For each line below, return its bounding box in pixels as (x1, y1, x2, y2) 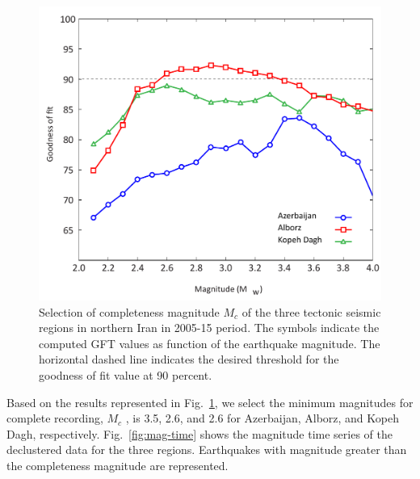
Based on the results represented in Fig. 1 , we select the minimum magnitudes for (6, 393, 414, 410)
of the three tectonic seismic (241, 303, 381, 320)
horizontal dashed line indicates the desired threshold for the (39, 351, 339, 368)
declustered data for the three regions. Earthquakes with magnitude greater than (6, 441, 407, 458)
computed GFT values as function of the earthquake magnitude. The (39, 334, 380, 351)
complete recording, (6, 410, 103, 426)
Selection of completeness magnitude (39, 303, 220, 320)
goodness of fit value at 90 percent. (39, 366, 212, 383)
